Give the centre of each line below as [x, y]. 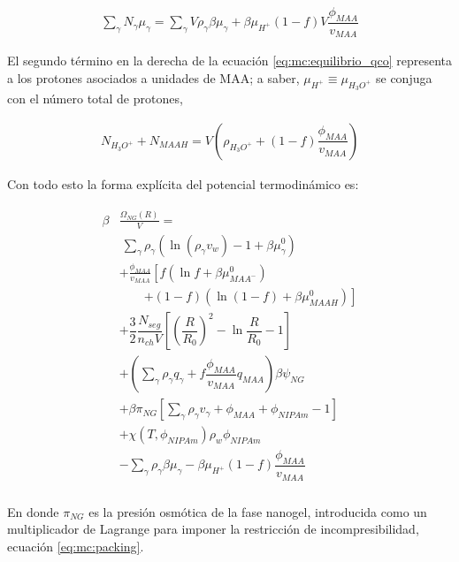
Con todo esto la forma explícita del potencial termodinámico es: [183, 183]
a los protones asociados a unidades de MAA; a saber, [153, 77]
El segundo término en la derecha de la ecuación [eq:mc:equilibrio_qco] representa [230, 61]
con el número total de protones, [95, 99]
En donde [33, 511]
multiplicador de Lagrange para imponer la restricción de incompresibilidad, [213, 529]
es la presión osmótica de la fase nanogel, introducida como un [258, 511]
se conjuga [404, 77]
